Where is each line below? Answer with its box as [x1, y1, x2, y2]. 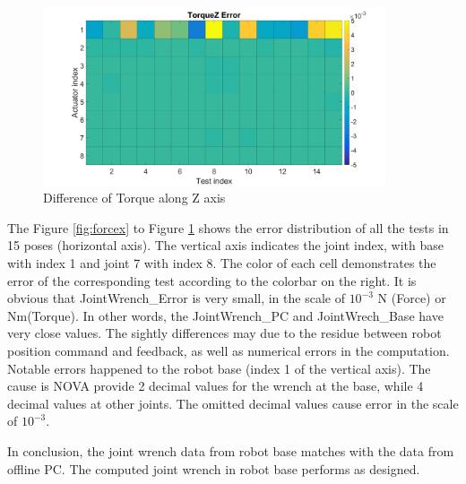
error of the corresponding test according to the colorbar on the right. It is [7, 271, 417, 290]
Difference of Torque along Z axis [43, 188, 226, 207]
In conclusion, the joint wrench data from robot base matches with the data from [7, 441, 454, 460]
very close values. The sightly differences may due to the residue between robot [7, 324, 442, 342]
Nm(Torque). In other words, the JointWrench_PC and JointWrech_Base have [7, 306, 444, 324]
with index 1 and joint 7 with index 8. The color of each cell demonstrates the [7, 253, 436, 272]
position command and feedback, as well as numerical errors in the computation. [7, 341, 450, 359]
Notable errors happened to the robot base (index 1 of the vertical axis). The [7, 359, 431, 377]
